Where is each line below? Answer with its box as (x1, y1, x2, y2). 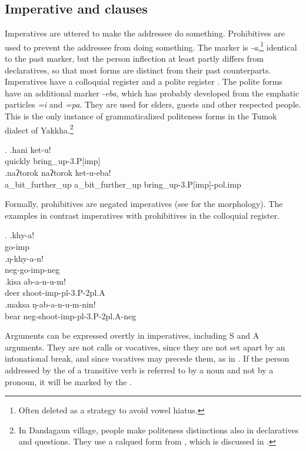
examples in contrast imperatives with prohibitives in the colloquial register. (5, 209, 280, 221)
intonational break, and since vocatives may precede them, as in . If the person (5, 352, 290, 365)
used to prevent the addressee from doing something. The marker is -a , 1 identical (5, 39, 297, 53)
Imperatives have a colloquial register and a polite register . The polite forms (5, 75, 282, 88)
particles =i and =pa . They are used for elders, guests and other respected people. (5, 98, 301, 111)
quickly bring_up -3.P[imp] (5, 155, 101, 167)
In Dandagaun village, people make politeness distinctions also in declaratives (18, 423, 299, 436)
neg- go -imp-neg (5, 263, 60, 276)
